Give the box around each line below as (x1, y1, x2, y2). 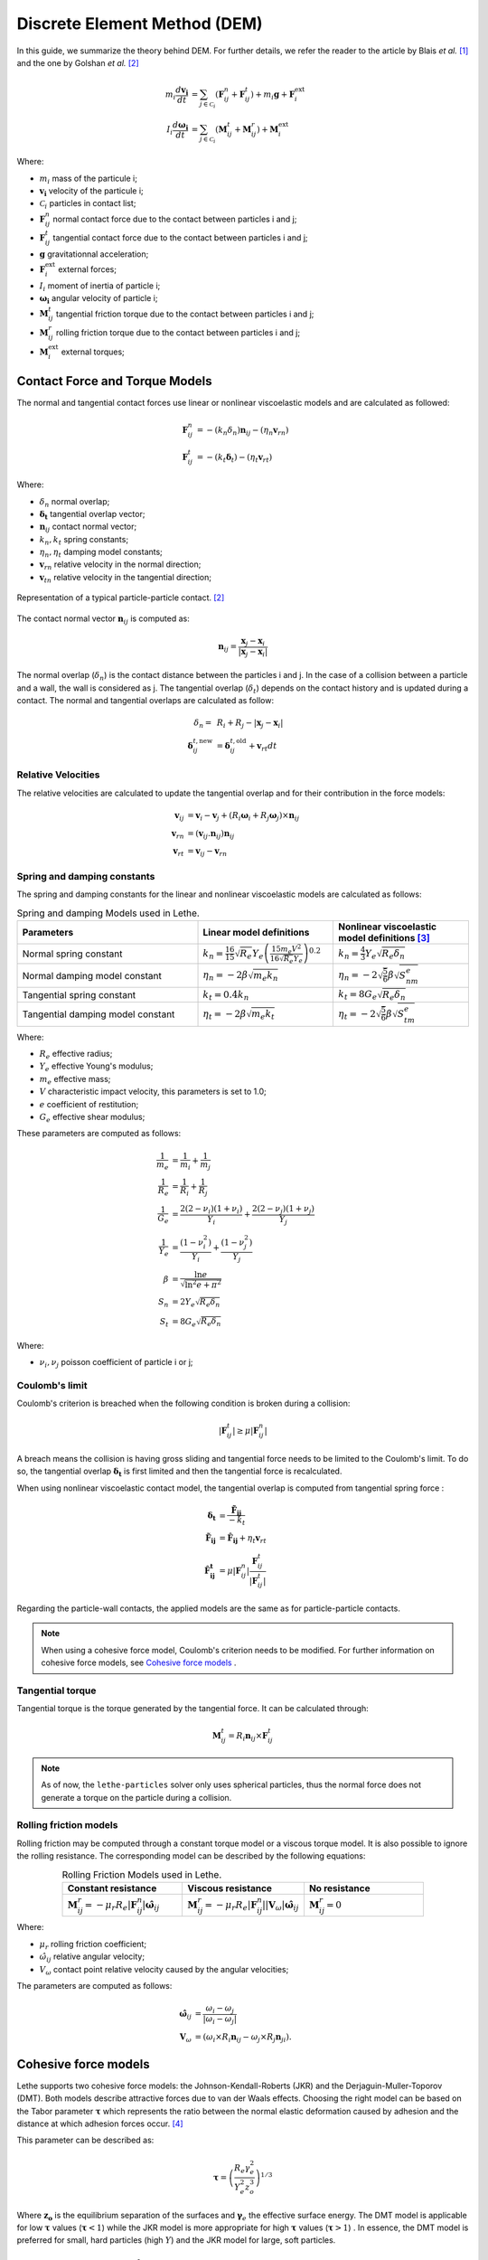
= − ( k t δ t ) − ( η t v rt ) (196, 452, 273, 465)
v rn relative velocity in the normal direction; (39, 559, 202, 572)
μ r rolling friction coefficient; (39, 1938, 147, 1952)
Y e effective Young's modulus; (39, 1060, 154, 1074)
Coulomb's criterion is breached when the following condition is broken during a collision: (16, 1398, 351, 1409)
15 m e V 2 (271, 942, 302, 956)
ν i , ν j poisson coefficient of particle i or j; (39, 1357, 193, 1370)
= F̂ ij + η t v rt (218, 1533, 267, 1546)
